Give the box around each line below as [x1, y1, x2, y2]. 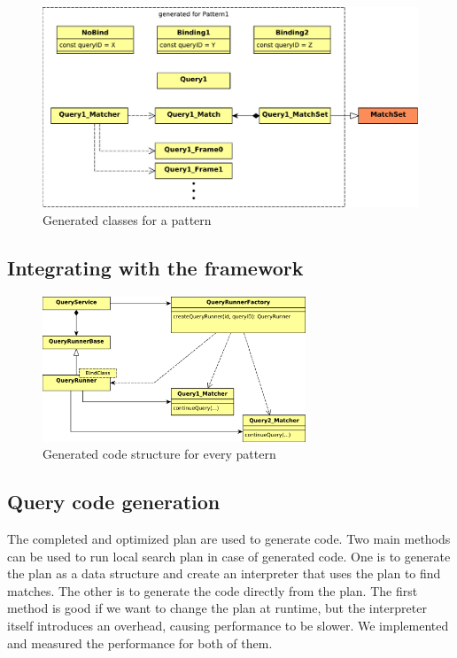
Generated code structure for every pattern [43, 445, 276, 463]
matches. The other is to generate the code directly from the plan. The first [7, 581, 418, 600]
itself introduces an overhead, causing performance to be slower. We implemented [7, 615, 449, 634]
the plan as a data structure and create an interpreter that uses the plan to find [7, 564, 441, 583]
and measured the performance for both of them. [7, 633, 273, 652]
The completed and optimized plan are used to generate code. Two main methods [7, 530, 451, 548]
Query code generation [7, 488, 221, 515]
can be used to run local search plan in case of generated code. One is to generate [7, 546, 451, 565]
